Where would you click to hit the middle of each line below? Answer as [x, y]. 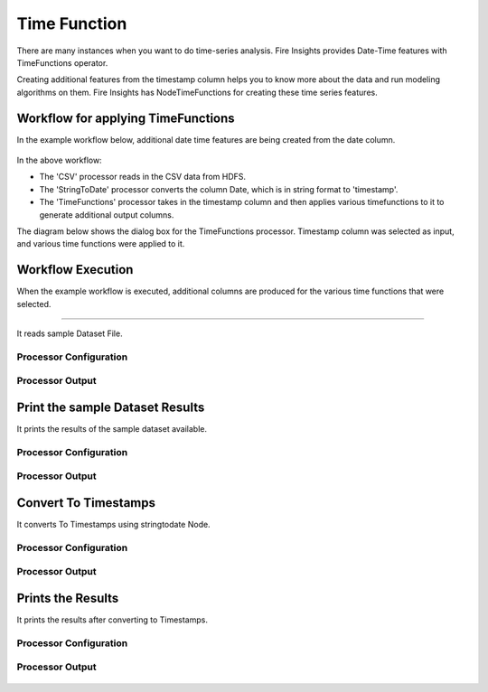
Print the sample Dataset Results [111, 407]
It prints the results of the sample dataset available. [112, 429]
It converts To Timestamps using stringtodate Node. [114, 525]
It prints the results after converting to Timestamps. [112, 620]
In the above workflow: [60, 160]
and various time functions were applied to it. [101, 244]
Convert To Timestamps [86, 503]
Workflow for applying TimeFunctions [126, 118]
